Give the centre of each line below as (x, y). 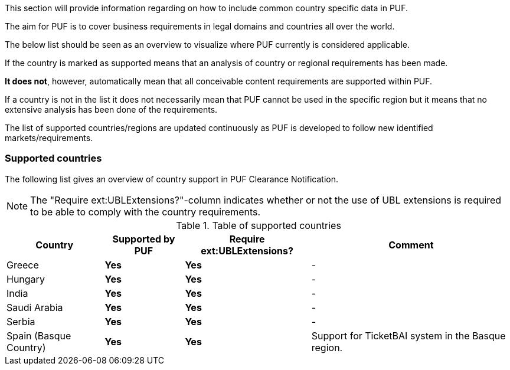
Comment (411, 245)
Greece (23, 265)
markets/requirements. (49, 138)
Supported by (144, 239)
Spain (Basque (39, 335)
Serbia (21, 321)
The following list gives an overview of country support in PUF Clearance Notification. (172, 179)
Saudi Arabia (35, 307)
